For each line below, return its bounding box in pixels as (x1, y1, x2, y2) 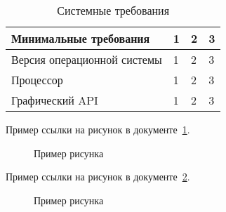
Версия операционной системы (11, 51, 162, 67)
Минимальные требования (11, 30, 150, 46)
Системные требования (57, 2, 170, 18)
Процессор (11, 72, 63, 88)
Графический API (11, 92, 98, 108)
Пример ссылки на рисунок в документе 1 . (6, 122, 190, 136)
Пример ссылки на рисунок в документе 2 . (6, 169, 190, 184)
